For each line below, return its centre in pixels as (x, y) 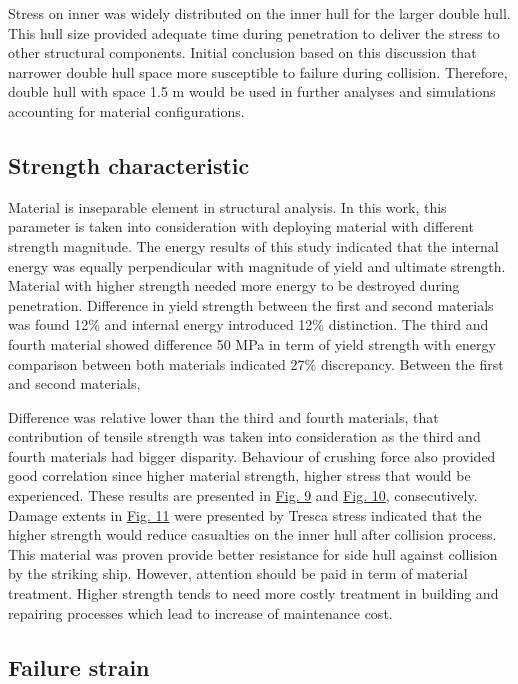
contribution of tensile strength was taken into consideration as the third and (244, 436)
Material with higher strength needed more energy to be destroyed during (234, 285)
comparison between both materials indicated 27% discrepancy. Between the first (256, 363)
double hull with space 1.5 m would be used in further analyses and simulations (252, 91)
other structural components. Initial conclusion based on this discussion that (242, 52)
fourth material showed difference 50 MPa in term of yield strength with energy (252, 343)
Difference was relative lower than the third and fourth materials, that (223, 416)
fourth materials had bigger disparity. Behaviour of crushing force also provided (252, 455)
